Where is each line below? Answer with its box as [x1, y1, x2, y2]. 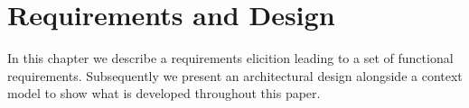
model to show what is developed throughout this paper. [7, 84, 321, 103]
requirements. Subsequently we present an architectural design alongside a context [7, 66, 463, 85]
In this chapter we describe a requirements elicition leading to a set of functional [7, 49, 454, 67]
